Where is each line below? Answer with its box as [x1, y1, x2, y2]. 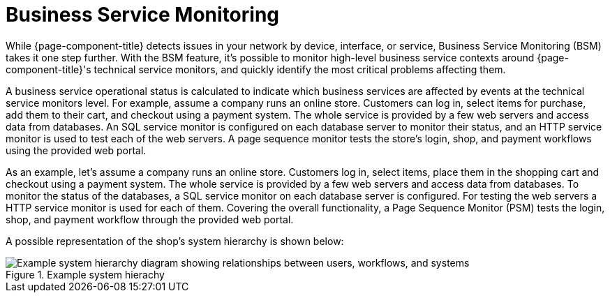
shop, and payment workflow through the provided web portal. [6, 213, 294, 225]
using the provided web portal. [6, 144, 147, 156]
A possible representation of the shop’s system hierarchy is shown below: [6, 234, 344, 247]
